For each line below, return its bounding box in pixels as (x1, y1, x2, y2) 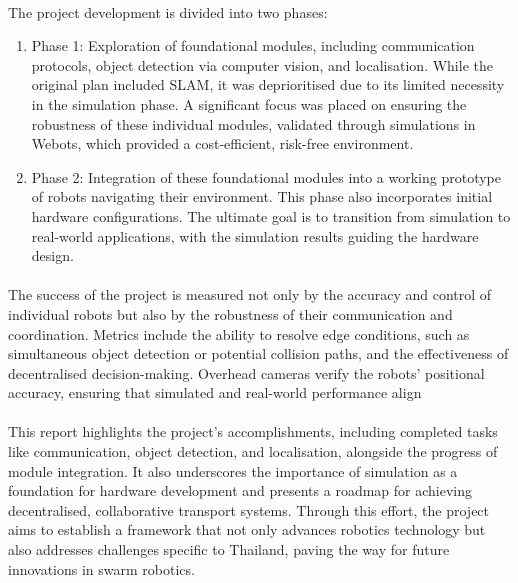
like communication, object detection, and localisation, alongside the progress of (8, 441, 498, 462)
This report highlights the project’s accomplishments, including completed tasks (8, 421, 498, 442)
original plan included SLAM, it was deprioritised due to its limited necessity (31, 74, 505, 95)
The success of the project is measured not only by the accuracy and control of (8, 284, 492, 305)
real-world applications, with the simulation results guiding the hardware (31, 225, 479, 246)
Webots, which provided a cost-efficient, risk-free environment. (31, 133, 414, 154)
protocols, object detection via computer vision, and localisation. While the (31, 54, 493, 75)
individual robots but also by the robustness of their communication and (8, 303, 453, 324)
